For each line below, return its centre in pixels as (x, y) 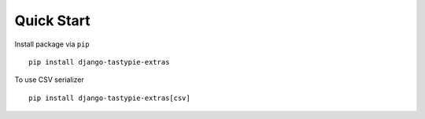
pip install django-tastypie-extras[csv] (109, 98)
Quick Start (52, 20)
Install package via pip (52, 44)
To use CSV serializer (49, 80)
